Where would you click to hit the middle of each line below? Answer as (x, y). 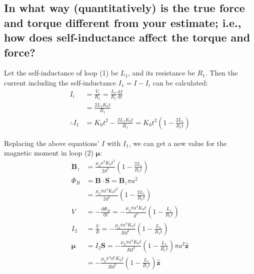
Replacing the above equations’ (52, 143)
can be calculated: (180, 82)
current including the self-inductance (60, 82)
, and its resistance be (161, 73)
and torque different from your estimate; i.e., (123, 22)
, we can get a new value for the (178, 143)
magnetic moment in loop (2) (49, 153)
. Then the (221, 73)
